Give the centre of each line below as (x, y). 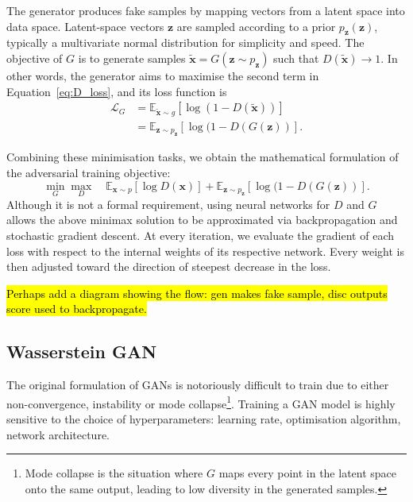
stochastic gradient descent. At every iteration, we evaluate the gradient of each (200, 235)
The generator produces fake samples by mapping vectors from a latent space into (206, 10)
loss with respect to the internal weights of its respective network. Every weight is (205, 251)
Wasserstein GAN (82, 351)
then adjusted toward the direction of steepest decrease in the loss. (169, 266)
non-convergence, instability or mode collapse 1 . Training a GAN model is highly (201, 402)
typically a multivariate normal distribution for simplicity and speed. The (185, 42)
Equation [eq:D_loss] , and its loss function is (117, 91)
